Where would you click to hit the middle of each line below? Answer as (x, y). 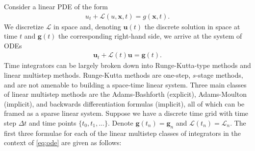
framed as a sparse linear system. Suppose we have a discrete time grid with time (126, 113)
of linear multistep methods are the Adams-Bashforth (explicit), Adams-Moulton (125, 94)
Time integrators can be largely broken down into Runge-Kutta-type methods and (127, 65)
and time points (53, 123)
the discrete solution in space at (192, 26)
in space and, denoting (87, 26)
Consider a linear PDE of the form (56, 6)
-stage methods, (219, 75)
